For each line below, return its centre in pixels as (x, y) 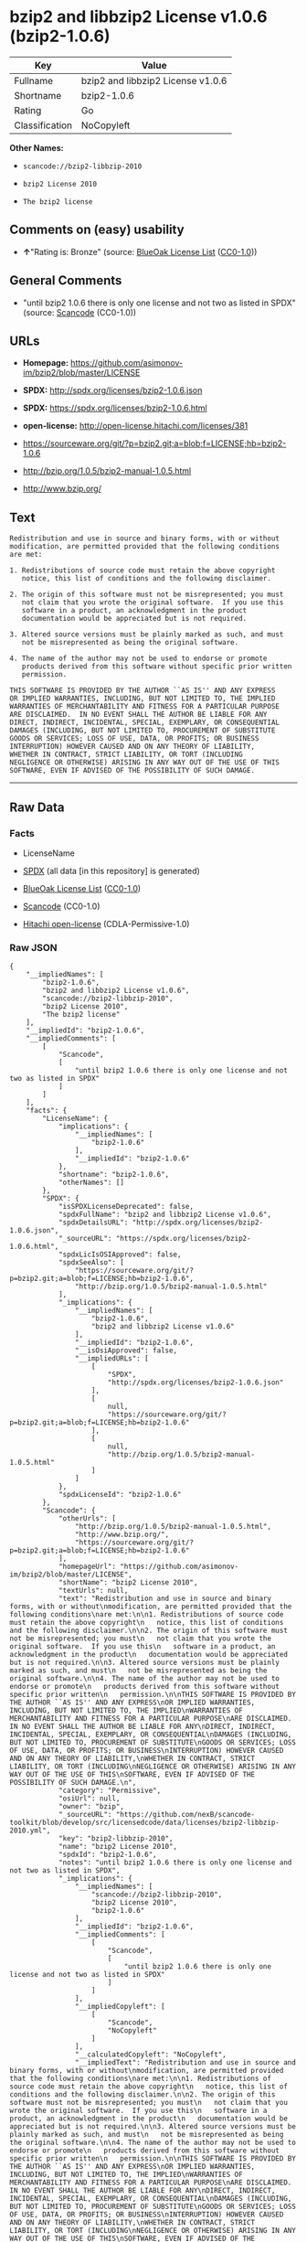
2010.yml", (30, 1831)
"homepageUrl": (87, 1567)
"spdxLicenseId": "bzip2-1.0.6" (120, 1495)
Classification (43, 125)
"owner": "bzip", (91, 1807)
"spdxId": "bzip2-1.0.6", (107, 1855)
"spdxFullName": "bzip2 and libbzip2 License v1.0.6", (165, 1215)
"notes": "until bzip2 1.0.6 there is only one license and (175, 1863)
